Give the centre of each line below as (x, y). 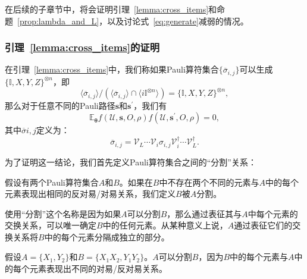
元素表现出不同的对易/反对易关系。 (98, 269)
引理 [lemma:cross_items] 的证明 (82, 47)
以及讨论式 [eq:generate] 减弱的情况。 (178, 21)
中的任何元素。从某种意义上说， (165, 225)
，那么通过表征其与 (204, 213)
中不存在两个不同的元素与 (209, 182)
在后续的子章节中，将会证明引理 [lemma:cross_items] (107, 9)
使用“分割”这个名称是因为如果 (63, 213)
